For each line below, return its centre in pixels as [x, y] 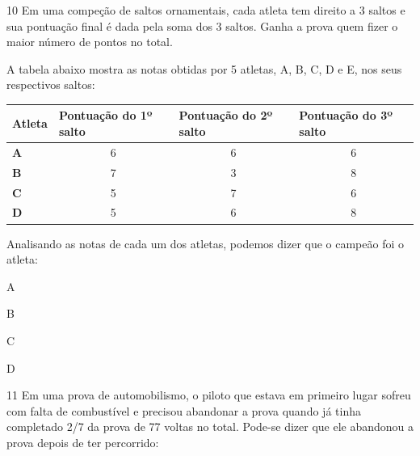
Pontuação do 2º [226, 115]
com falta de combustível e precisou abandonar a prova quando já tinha [184, 410]
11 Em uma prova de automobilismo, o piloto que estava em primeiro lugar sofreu [209, 395]
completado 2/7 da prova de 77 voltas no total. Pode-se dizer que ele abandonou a [210, 426]
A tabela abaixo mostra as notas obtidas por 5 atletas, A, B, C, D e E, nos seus [204, 68]
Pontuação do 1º [105, 115]
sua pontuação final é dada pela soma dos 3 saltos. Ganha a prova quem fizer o [202, 25]
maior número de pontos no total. [90, 42]
